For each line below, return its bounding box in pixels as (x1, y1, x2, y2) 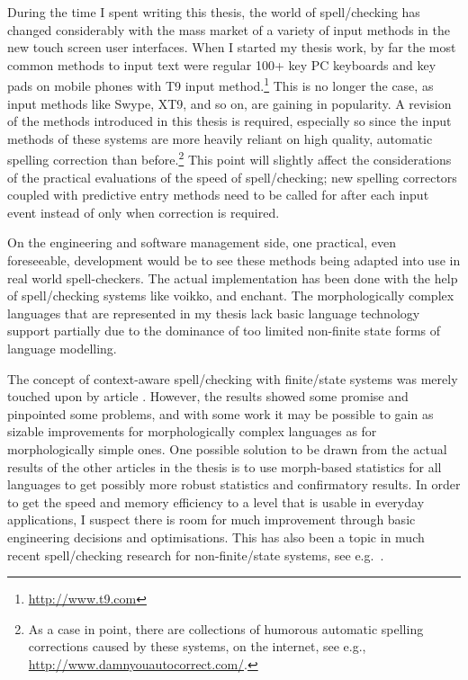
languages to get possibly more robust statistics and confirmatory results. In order (7, 475, 461, 494)
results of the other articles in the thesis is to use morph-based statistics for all (7, 457, 442, 476)
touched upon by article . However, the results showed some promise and (7, 387, 409, 406)
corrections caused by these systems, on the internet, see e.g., (28, 637, 366, 656)
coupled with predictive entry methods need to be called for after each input (7, 185, 429, 204)
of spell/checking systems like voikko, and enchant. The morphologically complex (7, 286, 454, 305)
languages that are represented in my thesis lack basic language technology (7, 303, 420, 322)
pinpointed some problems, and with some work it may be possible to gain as (7, 404, 434, 423)
